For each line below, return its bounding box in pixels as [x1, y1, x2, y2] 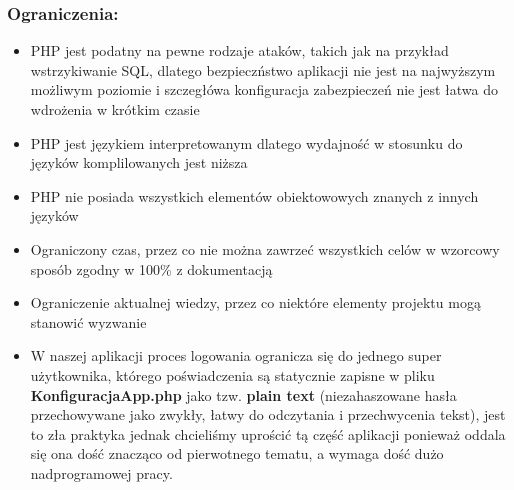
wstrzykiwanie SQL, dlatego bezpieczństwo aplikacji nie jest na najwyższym [30, 59, 496, 80]
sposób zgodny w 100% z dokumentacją [30, 258, 273, 279]
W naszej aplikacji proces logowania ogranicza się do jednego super [30, 345, 442, 366]
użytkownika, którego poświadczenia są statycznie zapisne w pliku [30, 364, 435, 385]
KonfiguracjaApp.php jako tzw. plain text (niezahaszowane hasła [30, 384, 457, 405]
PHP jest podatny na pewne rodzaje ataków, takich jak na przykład [30, 40, 449, 61]
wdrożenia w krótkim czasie [30, 99, 200, 119]
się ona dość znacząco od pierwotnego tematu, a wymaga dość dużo [30, 443, 444, 464]
